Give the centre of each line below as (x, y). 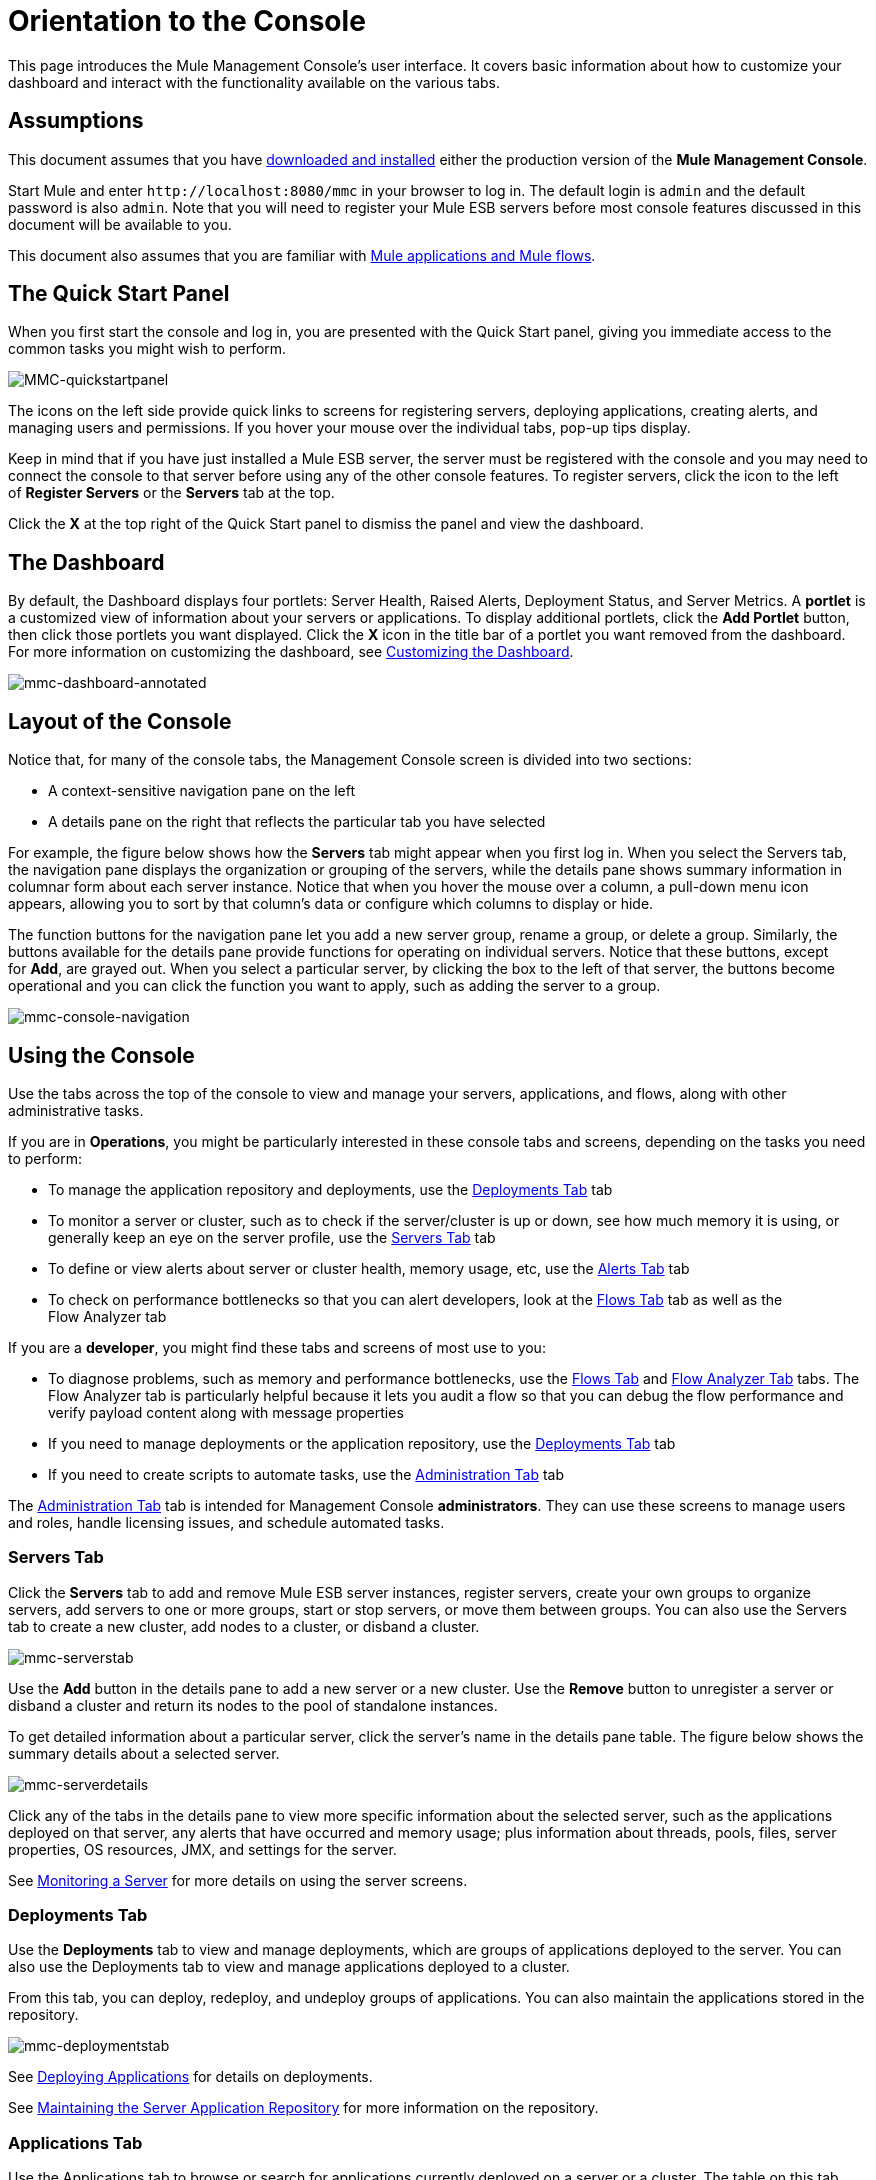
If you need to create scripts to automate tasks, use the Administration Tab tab (306, 1474)
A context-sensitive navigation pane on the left (202, 791)
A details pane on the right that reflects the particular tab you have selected (297, 822)
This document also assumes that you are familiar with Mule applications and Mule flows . (302, 255)
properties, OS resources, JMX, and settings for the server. (202, 1849)
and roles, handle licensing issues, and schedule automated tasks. (226, 1522)
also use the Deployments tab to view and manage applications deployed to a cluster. (289, 1967)
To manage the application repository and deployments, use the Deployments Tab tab (330, 1189)
